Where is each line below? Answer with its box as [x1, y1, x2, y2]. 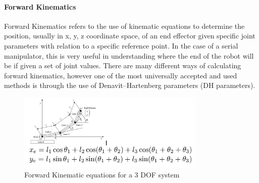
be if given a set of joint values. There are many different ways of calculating [4, 60, 241, 71]
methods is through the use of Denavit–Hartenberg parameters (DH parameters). [4, 80, 255, 90]
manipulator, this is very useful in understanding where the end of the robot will [4, 50, 254, 61]
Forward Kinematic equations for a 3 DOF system [24, 169, 180, 179]
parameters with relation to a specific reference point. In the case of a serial [4, 40, 238, 51]
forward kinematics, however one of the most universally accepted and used [4, 70, 237, 80]
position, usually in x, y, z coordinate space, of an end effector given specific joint [4, 30, 255, 41]
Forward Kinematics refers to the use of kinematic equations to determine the [4, 20, 245, 31]
